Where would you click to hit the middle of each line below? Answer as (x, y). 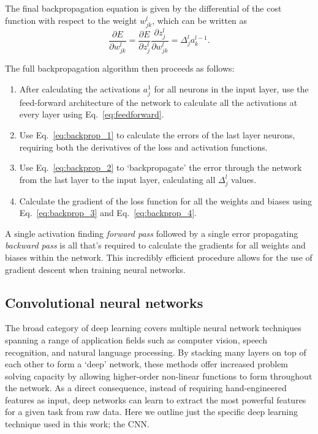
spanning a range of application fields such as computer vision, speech (136, 339)
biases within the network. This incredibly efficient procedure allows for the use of (159, 257)
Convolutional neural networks (104, 302)
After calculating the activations (80, 88)
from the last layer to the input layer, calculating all (117, 179)
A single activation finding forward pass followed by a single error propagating (152, 233)
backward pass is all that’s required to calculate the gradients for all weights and (155, 245)
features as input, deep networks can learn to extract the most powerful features (156, 399)
